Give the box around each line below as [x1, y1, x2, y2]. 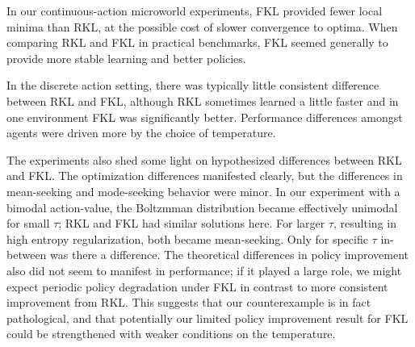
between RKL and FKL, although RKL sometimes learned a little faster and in [6, 92, 399, 109]
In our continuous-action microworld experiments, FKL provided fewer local [6, 2, 383, 19]
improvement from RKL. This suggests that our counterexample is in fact [6, 294, 371, 311]
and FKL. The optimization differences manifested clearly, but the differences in [6, 167, 403, 184]
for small [6, 215, 50, 232]
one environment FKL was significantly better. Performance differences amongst [6, 108, 403, 125]
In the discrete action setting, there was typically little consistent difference [6, 77, 379, 94]
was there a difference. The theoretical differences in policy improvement [50, 246, 409, 263]
